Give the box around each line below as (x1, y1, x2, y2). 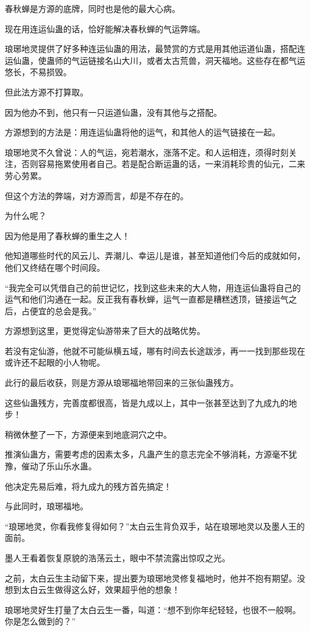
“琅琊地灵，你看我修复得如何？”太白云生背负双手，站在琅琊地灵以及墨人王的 (5, 519, 305, 532)
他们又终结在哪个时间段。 (5, 261, 105, 273)
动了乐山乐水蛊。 (29, 460, 97, 472)
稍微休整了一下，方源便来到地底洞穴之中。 (5, 428, 172, 440)
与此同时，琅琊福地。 (5, 500, 88, 512)
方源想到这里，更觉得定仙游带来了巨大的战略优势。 (5, 324, 205, 337)
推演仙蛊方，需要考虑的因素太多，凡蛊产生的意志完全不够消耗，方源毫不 (5, 448, 289, 460)
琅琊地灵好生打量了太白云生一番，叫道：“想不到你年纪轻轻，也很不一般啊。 (5, 603, 301, 615)
